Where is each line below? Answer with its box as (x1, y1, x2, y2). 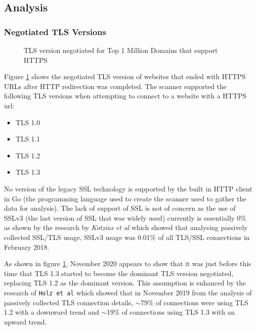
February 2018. (4, 241, 49, 252)
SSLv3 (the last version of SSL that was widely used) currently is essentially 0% (4, 212, 247, 223)
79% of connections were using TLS (140, 297, 249, 307)
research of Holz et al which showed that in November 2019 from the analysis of (4, 287, 252, 297)
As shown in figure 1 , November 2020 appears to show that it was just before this (4, 258, 252, 269)
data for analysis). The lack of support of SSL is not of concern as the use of (4, 203, 236, 213)
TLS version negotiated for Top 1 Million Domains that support (24, 45, 218, 55)
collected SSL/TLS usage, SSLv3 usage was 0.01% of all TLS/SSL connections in (4, 232, 250, 242)
